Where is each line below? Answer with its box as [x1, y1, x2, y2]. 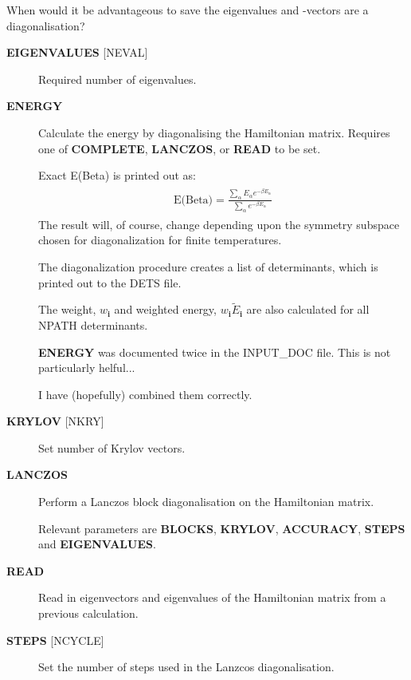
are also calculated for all [246, 301, 370, 318]
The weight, [38, 301, 96, 318]
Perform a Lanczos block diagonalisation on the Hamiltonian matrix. [38, 493, 374, 510]
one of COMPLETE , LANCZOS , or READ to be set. [38, 140, 321, 156]
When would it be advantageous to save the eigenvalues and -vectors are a [6, 2, 369, 18]
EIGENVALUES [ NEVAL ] [6, 44, 148, 61]
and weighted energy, [114, 301, 217, 318]
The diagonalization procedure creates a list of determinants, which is [38, 258, 378, 275]
